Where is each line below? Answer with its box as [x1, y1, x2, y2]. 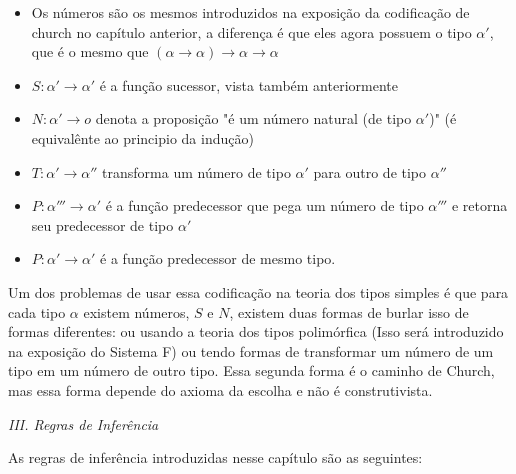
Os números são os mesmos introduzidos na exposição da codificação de [31, 2, 470, 22]
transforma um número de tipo [102, 161, 291, 182]
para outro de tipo [313, 161, 427, 182]
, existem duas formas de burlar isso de [229, 301, 469, 322]
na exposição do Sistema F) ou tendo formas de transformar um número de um [8, 340, 494, 361]
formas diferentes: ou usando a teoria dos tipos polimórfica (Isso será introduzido [8, 321, 504, 342]
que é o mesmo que [31, 41, 149, 62]
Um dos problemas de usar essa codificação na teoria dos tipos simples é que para [8, 281, 509, 302]
